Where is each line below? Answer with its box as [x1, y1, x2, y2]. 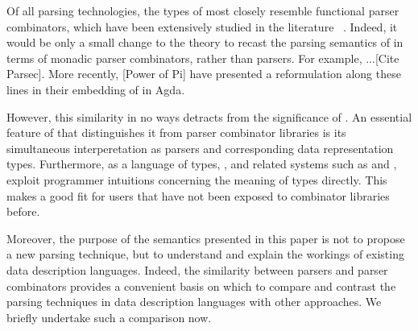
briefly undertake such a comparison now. [6, 308, 212, 325]
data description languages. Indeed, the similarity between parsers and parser [6, 261, 388, 278]
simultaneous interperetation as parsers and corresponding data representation [6, 139, 394, 156]
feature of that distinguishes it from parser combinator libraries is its [6, 124, 346, 141]
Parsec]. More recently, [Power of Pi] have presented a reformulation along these [6, 65, 401, 82]
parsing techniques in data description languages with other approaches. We [6, 293, 382, 310]
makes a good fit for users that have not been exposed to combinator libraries [6, 187, 390, 204]
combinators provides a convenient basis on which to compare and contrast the [6, 277, 396, 294]
